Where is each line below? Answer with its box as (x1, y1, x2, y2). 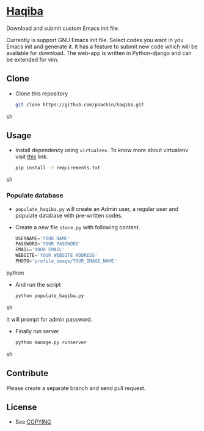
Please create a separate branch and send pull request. (6, 384, 146, 392)
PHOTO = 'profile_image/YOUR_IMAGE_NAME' (15, 258, 117, 264)
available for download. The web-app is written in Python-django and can (6, 49, 192, 56)
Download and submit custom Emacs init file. (6, 24, 120, 32)
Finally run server (15, 327, 60, 334)
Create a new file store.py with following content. (15, 223, 140, 230)
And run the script (15, 281, 61, 288)
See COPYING (15, 418, 52, 425)
